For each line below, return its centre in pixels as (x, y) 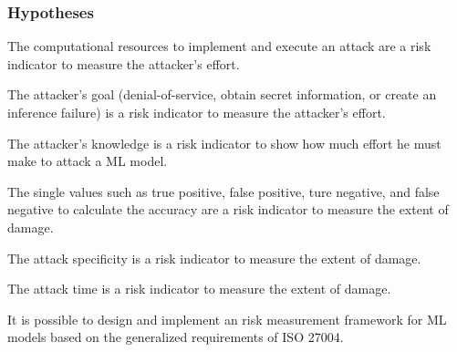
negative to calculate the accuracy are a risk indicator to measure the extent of (228, 209)
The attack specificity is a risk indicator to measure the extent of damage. (214, 258)
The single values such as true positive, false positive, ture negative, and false (223, 191)
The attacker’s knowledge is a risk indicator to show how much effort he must (224, 143)
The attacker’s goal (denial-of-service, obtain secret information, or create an (222, 94)
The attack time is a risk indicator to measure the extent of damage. (199, 289)
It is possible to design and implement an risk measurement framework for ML (227, 319)
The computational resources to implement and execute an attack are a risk (219, 46)
